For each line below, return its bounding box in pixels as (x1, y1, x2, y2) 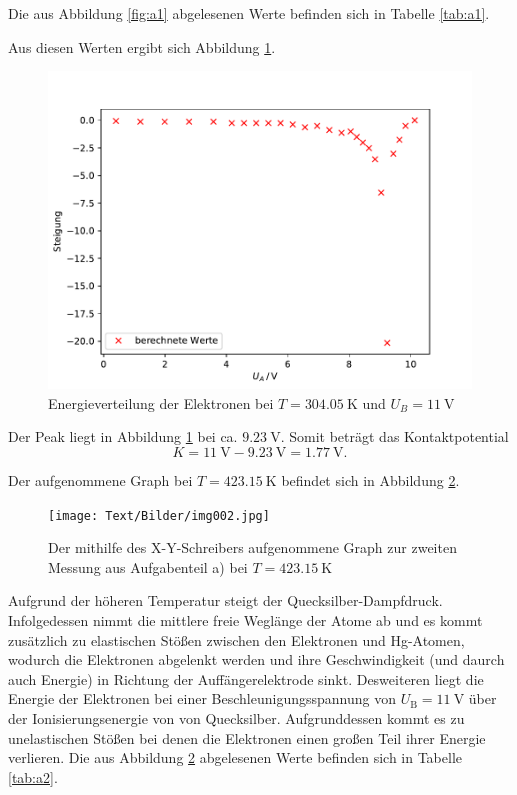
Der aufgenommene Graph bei (8, 469, 193, 490)
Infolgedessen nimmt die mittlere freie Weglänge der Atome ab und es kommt (8, 610, 483, 630)
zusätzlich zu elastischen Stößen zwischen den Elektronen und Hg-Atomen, (8, 629, 465, 650)
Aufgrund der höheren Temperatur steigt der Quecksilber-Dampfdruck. (8, 590, 443, 611)
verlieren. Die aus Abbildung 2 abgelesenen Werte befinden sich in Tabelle (8, 747, 463, 768)
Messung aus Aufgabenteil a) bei (48, 556, 248, 577)
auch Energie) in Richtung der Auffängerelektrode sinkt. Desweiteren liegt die (8, 668, 484, 689)
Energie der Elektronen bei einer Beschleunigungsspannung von (8, 688, 396, 709)
